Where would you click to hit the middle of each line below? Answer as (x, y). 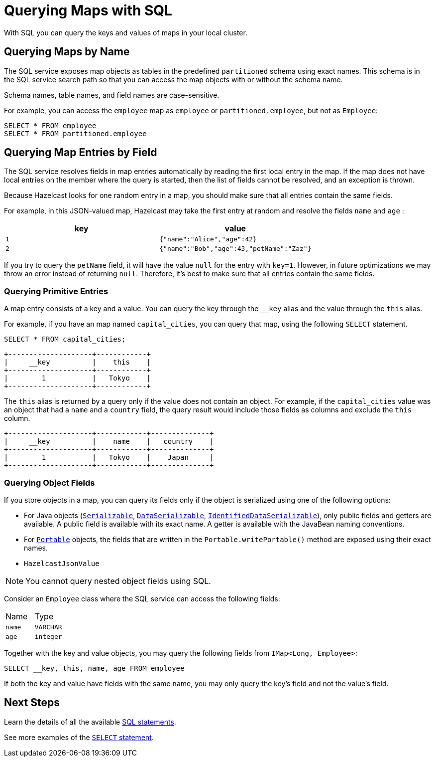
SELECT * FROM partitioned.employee (75, 133)
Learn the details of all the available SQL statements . (90, 722)
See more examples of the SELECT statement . (79, 737)
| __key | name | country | (109, 442)
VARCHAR (48, 627)
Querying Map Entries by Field (81, 153)
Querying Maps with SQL (88, 10)
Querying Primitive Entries (56, 291)
